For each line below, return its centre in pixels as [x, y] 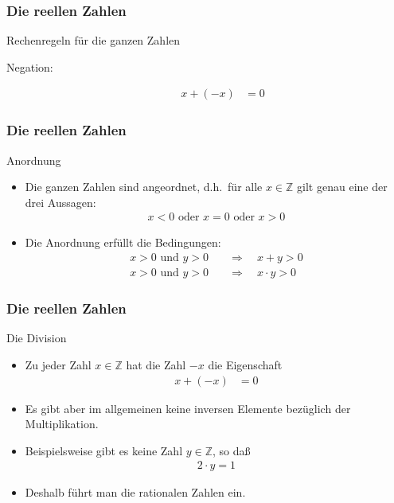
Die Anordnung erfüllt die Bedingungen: [123, 242]
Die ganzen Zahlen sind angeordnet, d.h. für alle [144, 187]
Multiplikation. [62, 424]
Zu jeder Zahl [58, 364]
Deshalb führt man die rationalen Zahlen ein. [135, 492]
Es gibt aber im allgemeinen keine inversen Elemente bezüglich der [188, 408]
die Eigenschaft [245, 364]
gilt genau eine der [342, 187]
